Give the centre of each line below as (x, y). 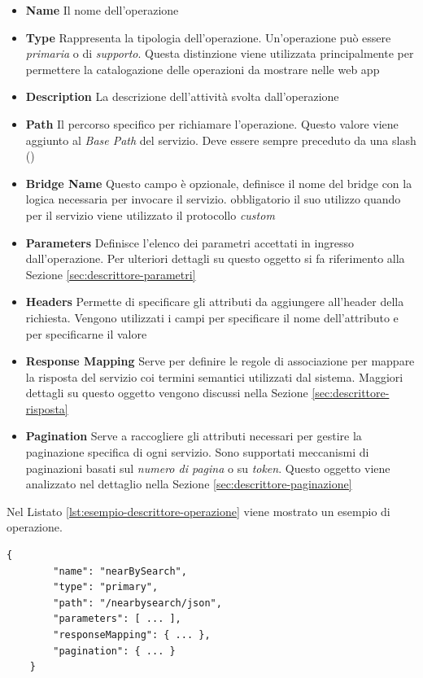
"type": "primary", (106, 587)
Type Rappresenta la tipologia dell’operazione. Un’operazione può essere (208, 37)
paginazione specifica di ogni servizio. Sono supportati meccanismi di (197, 452)
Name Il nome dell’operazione (102, 10)
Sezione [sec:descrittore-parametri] (111, 274)
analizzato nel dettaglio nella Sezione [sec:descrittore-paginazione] (189, 484)
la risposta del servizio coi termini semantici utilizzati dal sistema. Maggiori (214, 376)
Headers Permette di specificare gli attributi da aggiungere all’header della (215, 302)
